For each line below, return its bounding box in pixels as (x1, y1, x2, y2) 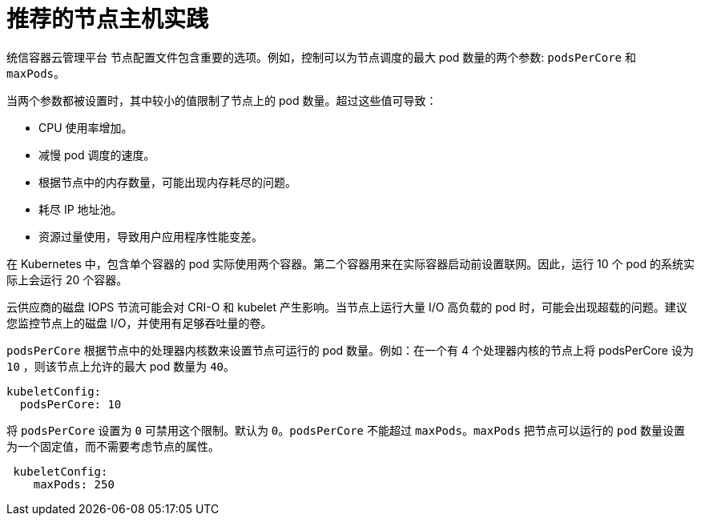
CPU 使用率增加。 (38, 120, 133, 135)
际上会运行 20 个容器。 (6, 272, 128, 287)
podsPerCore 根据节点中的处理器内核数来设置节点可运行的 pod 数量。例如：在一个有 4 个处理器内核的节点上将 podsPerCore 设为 (6, 343, 694, 357)
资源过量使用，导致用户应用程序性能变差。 (38, 229, 263, 243)
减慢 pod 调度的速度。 (38, 147, 155, 162)
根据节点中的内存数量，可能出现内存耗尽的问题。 (38, 175, 296, 189)
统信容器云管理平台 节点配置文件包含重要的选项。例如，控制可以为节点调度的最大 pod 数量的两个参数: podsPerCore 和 (6, 50, 636, 64)
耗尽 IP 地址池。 (38, 202, 123, 216)
